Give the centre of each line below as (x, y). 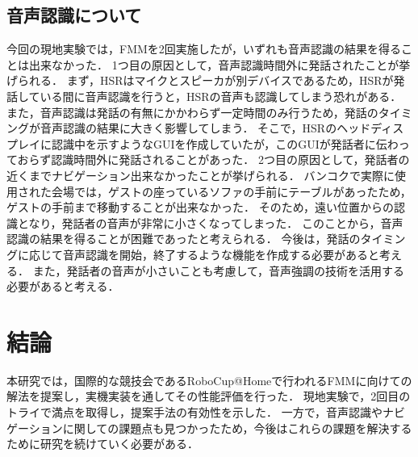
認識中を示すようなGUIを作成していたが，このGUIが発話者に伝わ (225, 143)
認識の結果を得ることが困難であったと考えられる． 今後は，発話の (184, 239)
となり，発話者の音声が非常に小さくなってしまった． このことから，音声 (210, 222)
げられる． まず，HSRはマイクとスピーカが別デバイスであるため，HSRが (200, 80)
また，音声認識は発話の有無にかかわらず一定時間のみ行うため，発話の (192, 112)
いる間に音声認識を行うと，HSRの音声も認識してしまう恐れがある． (221, 96)
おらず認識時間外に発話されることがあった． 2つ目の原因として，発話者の (213, 159)
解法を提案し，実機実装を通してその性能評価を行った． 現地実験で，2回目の (209, 396)
